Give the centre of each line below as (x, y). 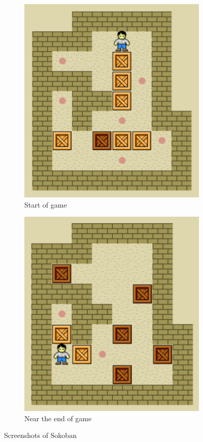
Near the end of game (58, 418)
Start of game (46, 204)
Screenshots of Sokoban (40, 435)
